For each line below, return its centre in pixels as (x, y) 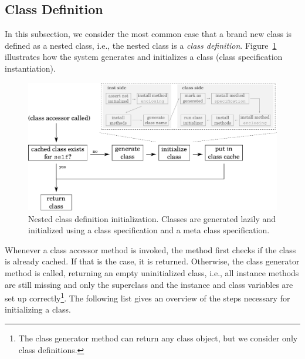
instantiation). (30, 68)
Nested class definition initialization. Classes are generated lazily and (152, 218)
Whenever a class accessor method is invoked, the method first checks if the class (150, 249)
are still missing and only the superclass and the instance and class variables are (149, 284)
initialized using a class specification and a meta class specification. (149, 230)
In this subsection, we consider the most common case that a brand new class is (148, 34)
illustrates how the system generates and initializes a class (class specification (144, 57)
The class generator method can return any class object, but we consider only (158, 338)
